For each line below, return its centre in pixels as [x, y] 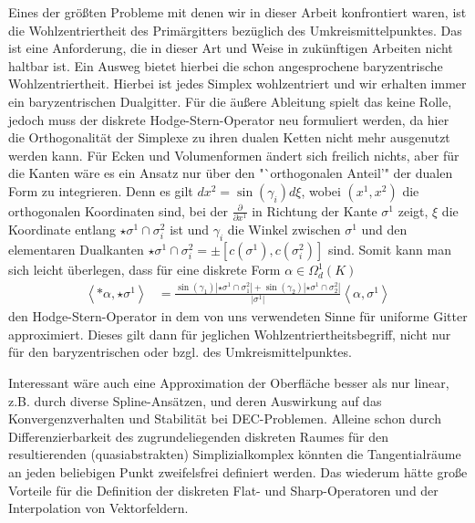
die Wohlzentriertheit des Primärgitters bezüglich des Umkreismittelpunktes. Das [235, 30]
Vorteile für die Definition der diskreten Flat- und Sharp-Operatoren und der [223, 490]
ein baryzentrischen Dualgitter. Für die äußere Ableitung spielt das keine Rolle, [230, 101]
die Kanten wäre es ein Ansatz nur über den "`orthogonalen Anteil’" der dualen [231, 173]
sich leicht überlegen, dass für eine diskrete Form [145, 270]
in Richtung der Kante [315, 210]
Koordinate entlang [62, 230]
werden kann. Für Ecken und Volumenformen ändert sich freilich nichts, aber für [234, 155]
